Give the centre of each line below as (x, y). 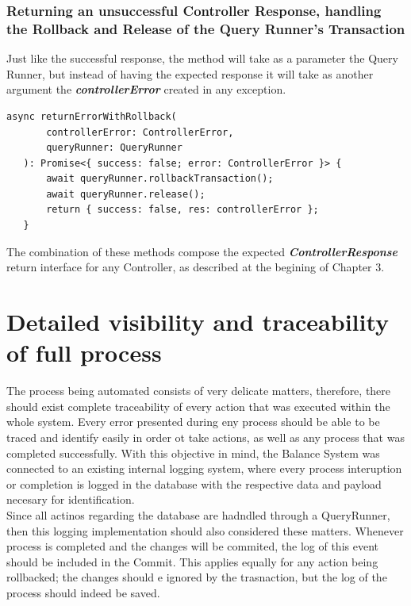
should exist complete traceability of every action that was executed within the (198, 406)
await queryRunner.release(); (126, 194)
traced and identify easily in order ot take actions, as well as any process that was (205, 437)
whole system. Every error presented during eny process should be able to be (193, 422)
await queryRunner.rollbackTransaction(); (160, 179)
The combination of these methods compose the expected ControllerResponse (202, 251)
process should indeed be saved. (83, 592)
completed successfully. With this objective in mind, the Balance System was (193, 453)
